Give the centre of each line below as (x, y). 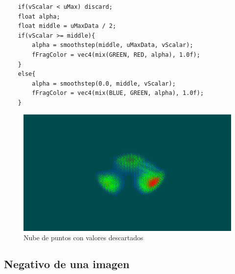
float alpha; (39, 16)
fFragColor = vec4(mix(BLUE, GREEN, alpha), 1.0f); (118, 93)
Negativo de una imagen (67, 264)
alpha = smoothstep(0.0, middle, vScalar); (104, 83)
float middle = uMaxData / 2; (67, 26)
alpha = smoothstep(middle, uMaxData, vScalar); (113, 45)
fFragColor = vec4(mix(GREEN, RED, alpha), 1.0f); (116, 55)
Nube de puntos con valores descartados (83, 238)
